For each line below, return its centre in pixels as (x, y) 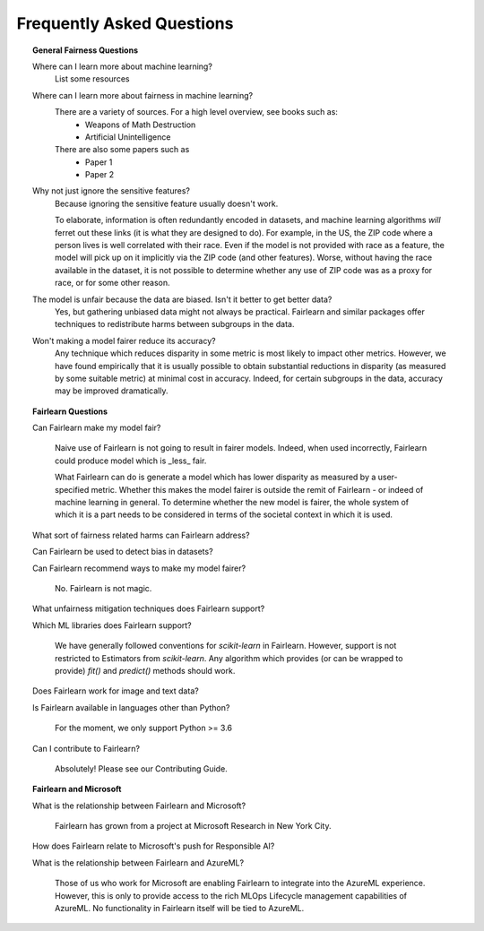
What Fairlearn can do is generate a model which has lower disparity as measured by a (216, 477)
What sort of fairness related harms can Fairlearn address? (141, 535)
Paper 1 (99, 162)
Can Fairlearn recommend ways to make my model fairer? (139, 568)
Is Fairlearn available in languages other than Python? (131, 707)
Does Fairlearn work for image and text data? (116, 691)
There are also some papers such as (122, 150)
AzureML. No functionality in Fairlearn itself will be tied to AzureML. (180, 909)
